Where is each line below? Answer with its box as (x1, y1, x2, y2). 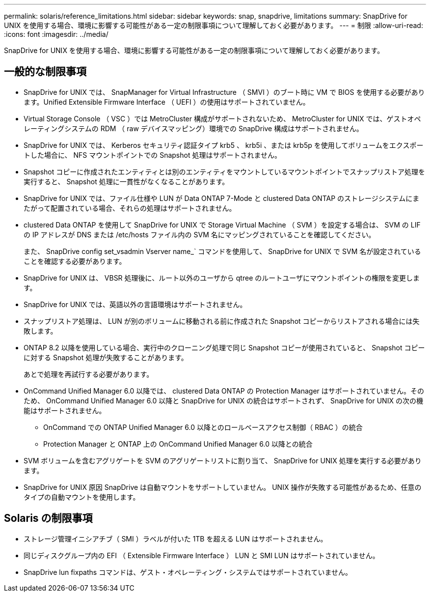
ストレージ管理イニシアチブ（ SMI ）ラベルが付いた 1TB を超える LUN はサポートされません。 (24, 534, 327, 543)
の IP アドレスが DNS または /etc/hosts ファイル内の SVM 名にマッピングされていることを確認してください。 (24, 230, 376, 239)
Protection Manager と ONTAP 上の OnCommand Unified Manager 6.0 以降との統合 (43, 439, 313, 448)
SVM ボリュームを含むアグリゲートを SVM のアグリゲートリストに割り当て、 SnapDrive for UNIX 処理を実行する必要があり (24, 456, 422, 465)
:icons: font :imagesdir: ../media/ (4, 30, 108, 38)
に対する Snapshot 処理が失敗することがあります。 (24, 353, 188, 362)
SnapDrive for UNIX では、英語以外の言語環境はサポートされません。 (24, 300, 247, 309)
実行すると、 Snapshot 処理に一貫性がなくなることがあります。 (24, 177, 229, 186)
